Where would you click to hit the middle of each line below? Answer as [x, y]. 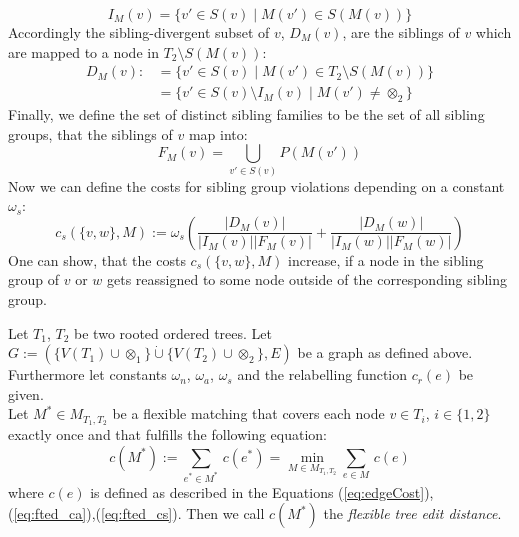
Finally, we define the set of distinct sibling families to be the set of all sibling [246, 114]
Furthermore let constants [87, 374]
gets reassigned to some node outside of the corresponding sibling [307, 279]
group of [34, 279]
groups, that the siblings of [90, 133]
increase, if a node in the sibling [386, 259]
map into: [218, 133]
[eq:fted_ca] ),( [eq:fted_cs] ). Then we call [139, 513]
